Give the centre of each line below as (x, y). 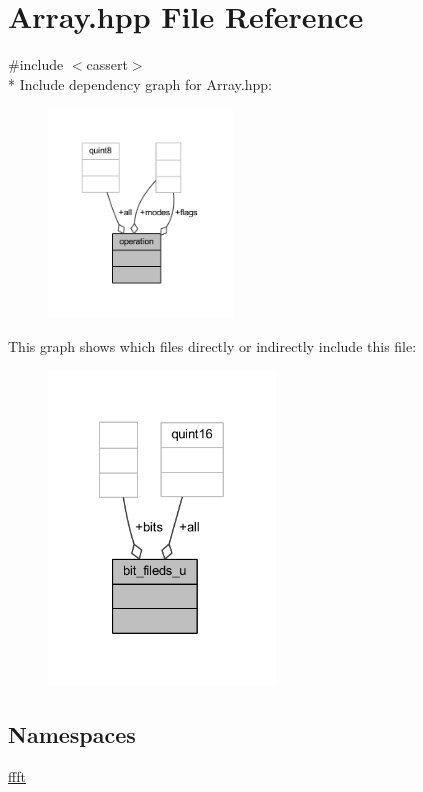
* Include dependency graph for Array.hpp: (140, 83)
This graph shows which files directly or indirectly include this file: (212, 345)
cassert (107, 64)
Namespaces (72, 734)
